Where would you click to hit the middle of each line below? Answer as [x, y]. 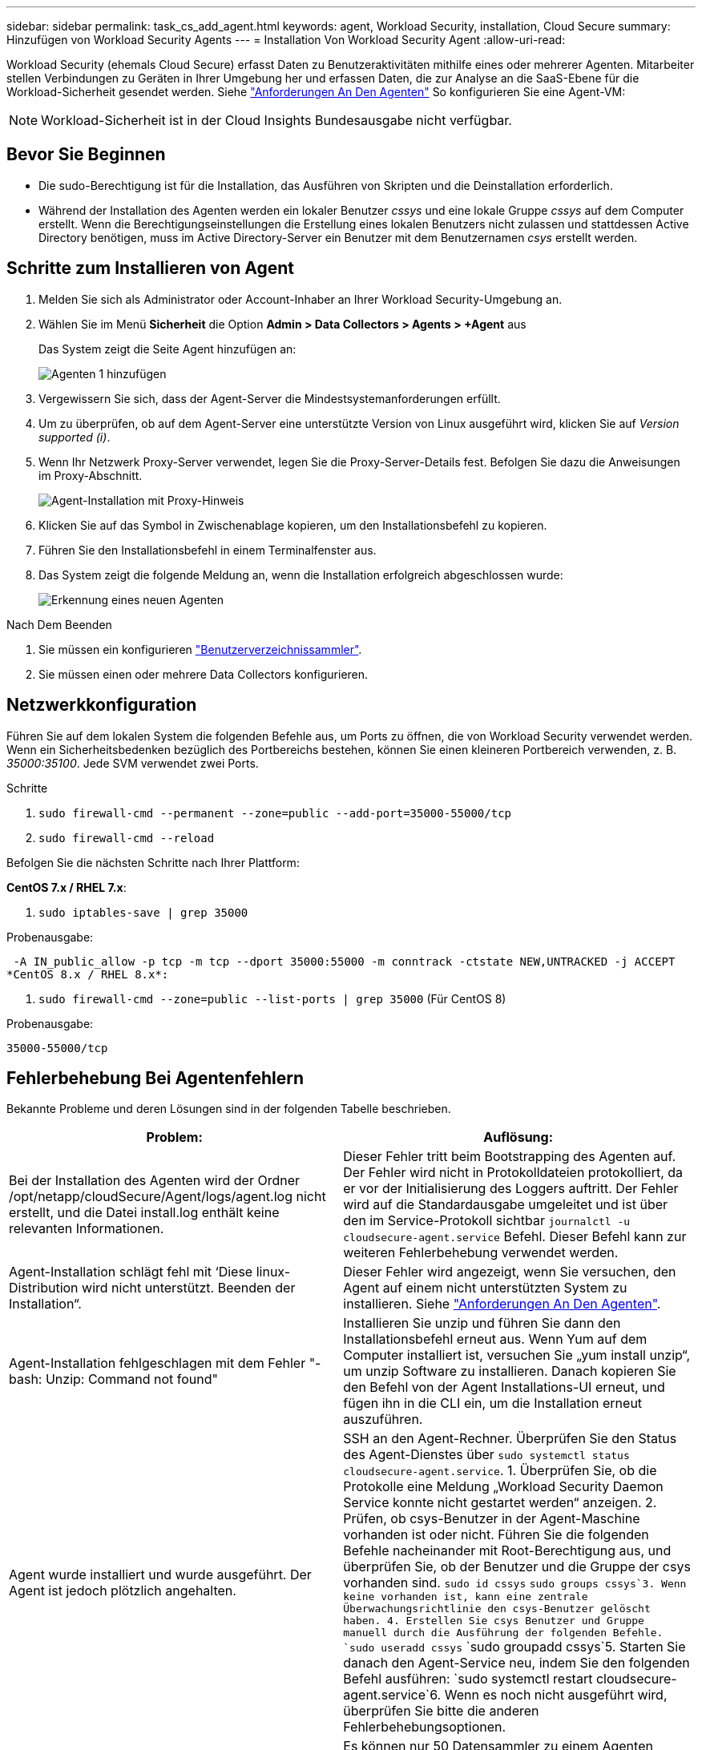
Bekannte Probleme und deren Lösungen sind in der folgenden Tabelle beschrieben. [229, 1109]
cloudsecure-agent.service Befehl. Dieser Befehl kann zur [515, 1237]
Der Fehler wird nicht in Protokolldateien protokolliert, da [513, 1173]
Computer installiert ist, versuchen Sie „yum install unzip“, [517, 1355]
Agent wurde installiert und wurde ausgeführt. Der [160, 1575]
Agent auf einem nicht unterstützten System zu [485, 1288]
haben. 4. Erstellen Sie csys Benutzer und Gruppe [494, 1621]
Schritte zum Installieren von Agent [150, 268]
